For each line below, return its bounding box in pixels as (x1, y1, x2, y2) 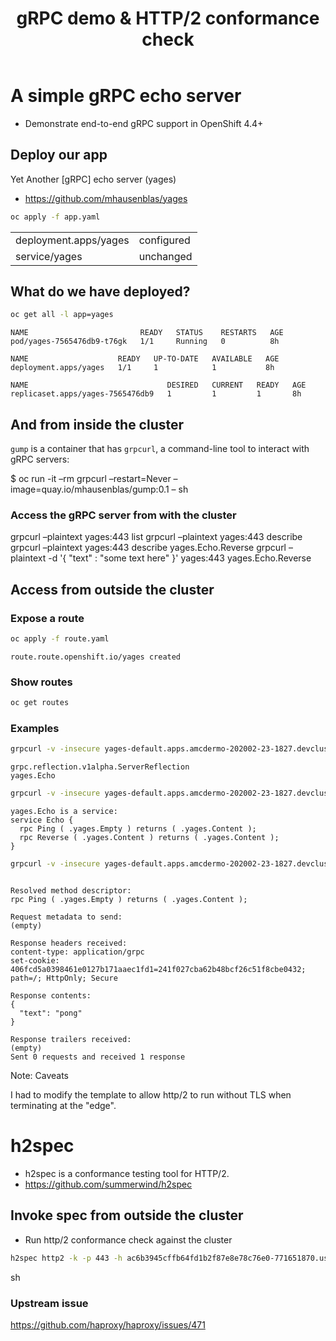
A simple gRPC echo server (10, 85, 242, 107)
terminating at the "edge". (10, 1100, 117, 1112)
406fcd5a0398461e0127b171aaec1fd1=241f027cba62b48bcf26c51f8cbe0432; (10, 965, 307, 975)
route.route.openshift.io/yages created (10, 652, 182, 662)
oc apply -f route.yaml (10, 634, 110, 644)
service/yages (15, 249, 83, 263)
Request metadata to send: (10, 912, 123, 922)
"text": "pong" (19, 1008, 83, 1019)
